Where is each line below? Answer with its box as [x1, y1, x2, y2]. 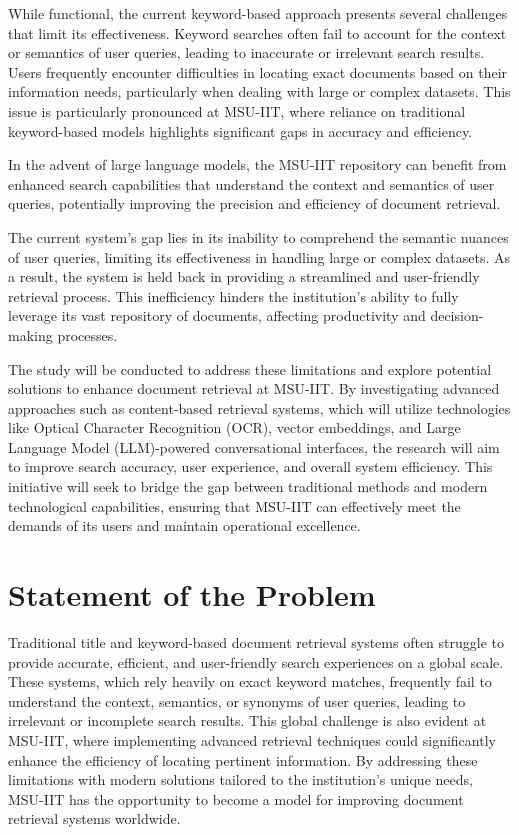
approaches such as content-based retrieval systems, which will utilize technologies [8, 397, 511, 418]
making [8, 324, 53, 345]
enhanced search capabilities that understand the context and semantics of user [8, 173, 495, 194]
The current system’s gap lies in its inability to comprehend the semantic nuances [8, 226, 509, 247]
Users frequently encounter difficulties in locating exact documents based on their [8, 61, 508, 82]
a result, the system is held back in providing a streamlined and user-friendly [8, 266, 480, 287]
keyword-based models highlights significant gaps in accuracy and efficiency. [8, 120, 473, 141]
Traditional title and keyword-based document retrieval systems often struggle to [8, 631, 505, 652]
